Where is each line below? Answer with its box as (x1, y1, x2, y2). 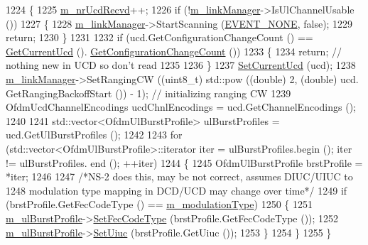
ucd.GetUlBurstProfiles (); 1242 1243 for (6, 127, 183, 142)
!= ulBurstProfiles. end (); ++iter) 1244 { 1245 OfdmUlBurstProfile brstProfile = (6, 155, 363, 170)
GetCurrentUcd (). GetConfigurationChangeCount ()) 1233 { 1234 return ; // (6, 43, 342, 58)
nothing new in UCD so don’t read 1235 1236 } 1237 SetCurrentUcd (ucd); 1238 (6, 58, 356, 72)
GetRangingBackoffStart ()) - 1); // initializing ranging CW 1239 (6, 85, 291, 100)
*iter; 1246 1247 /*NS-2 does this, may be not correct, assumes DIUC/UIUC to (6, 169, 353, 184)
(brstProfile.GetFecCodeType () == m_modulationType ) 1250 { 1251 (6, 197, 313, 212)
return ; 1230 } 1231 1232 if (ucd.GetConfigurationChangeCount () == (6, 30, 313, 45)
